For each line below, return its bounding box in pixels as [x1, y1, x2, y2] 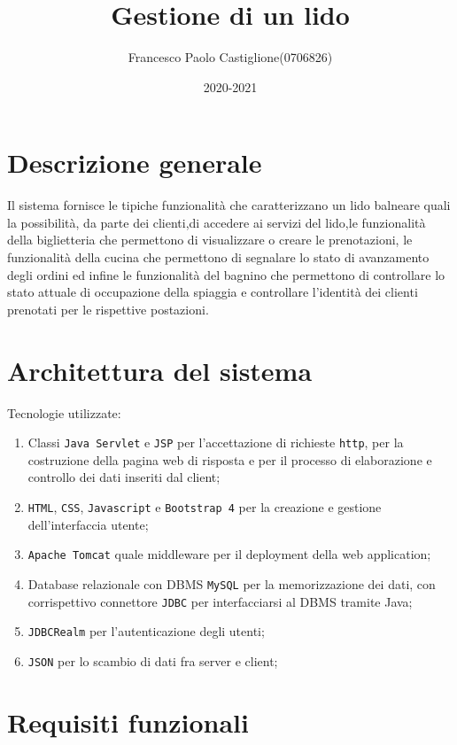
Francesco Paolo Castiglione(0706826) [128, 48, 333, 66]
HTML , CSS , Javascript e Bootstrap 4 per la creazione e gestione [27, 497, 382, 516]
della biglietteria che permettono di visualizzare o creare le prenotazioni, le [7, 230, 413, 249]
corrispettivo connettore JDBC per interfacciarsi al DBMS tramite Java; [27, 592, 413, 610]
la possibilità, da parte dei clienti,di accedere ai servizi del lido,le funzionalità [7, 213, 426, 231]
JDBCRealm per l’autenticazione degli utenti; [27, 622, 265, 640]
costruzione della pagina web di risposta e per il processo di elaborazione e [27, 450, 432, 469]
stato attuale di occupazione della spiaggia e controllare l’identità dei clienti [7, 283, 418, 301]
